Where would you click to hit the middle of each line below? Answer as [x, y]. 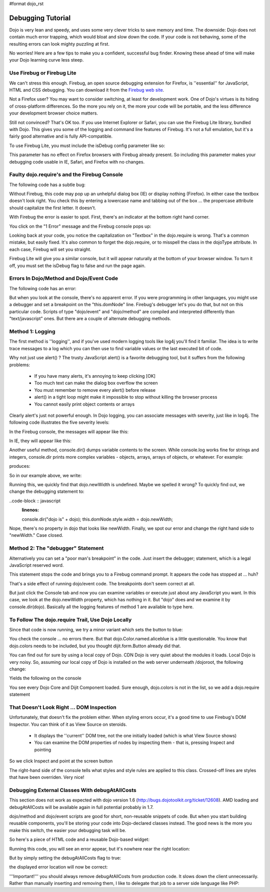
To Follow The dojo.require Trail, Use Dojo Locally [70, 619]
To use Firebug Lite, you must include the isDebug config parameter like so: [87, 146]
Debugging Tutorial [40, 18]
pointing [43, 749]
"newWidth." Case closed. [36, 535]
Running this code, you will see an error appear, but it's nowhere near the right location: [99, 848]
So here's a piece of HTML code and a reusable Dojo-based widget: [79, 839]
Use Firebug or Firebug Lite [43, 73]
